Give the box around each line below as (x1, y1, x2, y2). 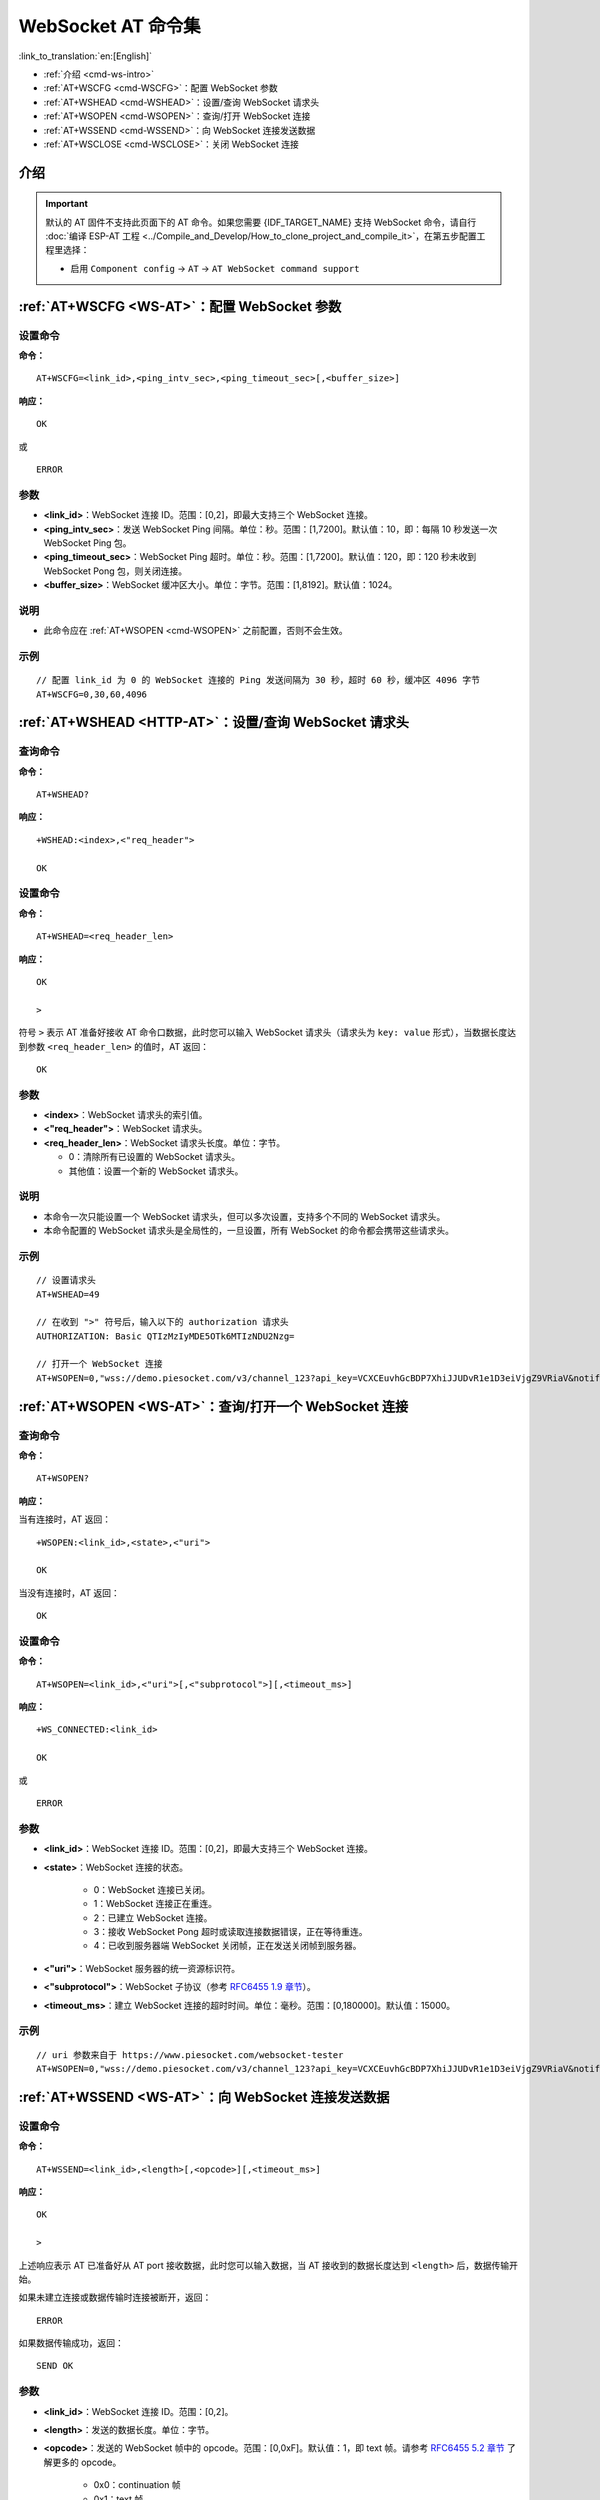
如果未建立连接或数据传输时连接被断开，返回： (18, 2291, 212, 2304)
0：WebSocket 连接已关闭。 (93, 1883, 211, 1895)
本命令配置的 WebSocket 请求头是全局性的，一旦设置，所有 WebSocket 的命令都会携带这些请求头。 (43, 1225, 455, 1237)
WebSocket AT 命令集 (18, 15, 201, 37)
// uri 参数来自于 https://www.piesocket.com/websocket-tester (36, 2049, 344, 2060)
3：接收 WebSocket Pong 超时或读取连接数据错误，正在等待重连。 (93, 1926, 368, 1938)
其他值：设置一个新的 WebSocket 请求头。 (68, 1165, 244, 1177)
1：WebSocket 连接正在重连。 (93, 1898, 217, 1910)
